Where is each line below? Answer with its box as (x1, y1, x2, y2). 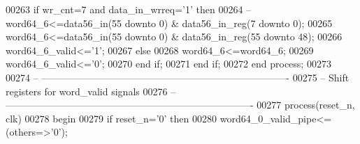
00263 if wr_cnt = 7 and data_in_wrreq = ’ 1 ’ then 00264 (6, 2, 243, 16)
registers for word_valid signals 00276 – (6, 83, 176, 98)
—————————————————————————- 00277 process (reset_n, (6, 97, 355, 112)
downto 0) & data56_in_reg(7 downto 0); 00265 (124, 15, 333, 30)
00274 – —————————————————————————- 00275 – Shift (6, 70, 350, 84)
